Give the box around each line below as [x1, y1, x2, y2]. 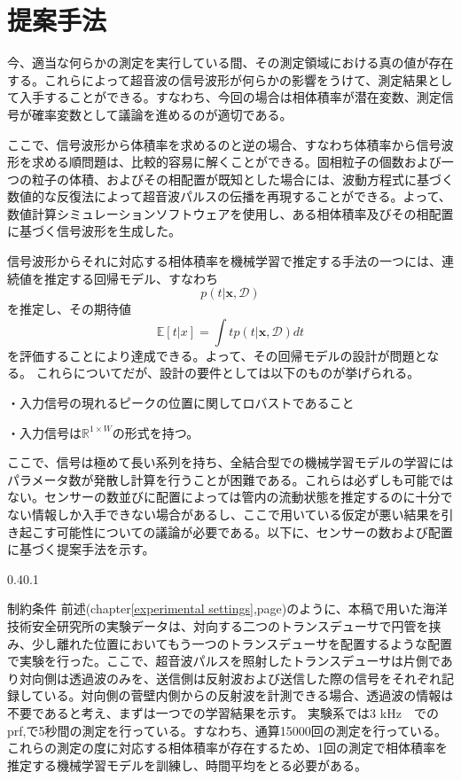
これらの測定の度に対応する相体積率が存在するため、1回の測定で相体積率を [7, 738, 448, 757]
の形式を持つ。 [112, 423, 199, 441]
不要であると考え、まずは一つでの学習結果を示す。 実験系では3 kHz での [7, 703, 439, 721]
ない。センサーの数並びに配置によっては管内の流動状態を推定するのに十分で [7, 487, 453, 506]
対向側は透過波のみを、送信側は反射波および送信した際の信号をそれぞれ [19, 668, 441, 687]
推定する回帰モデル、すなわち [43, 269, 218, 287]
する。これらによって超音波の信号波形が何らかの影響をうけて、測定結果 [7, 70, 428, 89]
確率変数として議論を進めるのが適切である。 [31, 105, 293, 123]
